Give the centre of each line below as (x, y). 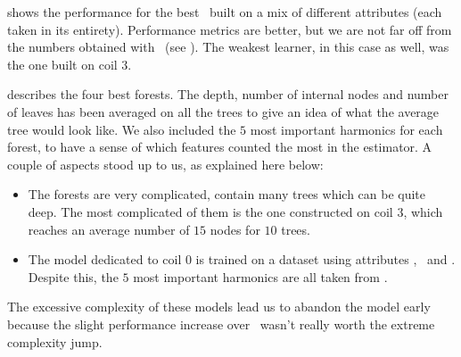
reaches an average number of (109, 229)
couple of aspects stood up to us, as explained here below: (165, 164)
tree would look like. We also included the (122, 129)
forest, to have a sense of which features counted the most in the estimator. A (220, 147)
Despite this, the (73, 276)
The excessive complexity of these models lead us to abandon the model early (219, 307)
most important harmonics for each (346, 129)
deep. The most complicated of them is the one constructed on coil (210, 211)
